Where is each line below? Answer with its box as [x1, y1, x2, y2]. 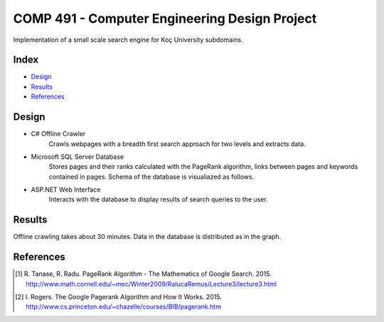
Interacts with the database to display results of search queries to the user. [48, 195, 268, 204]
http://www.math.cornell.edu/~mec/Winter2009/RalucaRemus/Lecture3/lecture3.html [26, 279, 277, 288]
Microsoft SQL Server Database [31, 152, 124, 161]
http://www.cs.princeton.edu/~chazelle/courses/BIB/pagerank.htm [26, 302, 222, 311]
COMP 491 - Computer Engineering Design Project [13, 11, 317, 26]
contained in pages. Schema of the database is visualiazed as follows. [48, 172, 255, 181]
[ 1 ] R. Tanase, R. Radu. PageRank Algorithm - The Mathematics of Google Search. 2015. [15, 270, 272, 278]
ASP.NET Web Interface [31, 185, 101, 194]
